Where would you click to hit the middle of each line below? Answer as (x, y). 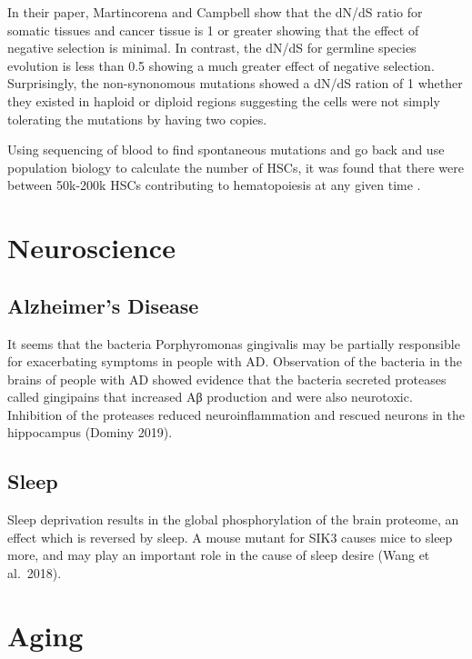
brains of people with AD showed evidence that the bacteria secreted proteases (227, 379)
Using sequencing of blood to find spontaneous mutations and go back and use (226, 150)
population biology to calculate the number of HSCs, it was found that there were (236, 167)
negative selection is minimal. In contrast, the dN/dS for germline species (212, 48)
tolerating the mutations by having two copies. (137, 119)
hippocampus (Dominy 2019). (90, 432)
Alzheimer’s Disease (103, 305)
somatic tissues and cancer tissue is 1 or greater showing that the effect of (213, 30)
